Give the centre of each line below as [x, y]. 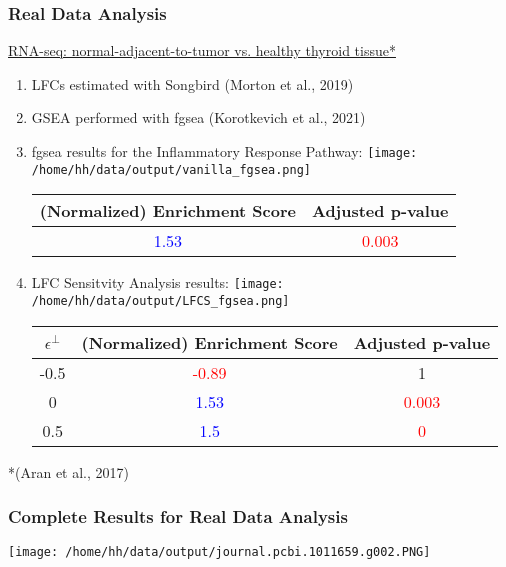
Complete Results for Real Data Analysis [178, 516]
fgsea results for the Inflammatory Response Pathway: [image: [224, 151]
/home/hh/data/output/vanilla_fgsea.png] [171, 169]
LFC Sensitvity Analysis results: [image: [157, 282]
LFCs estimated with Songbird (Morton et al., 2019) [192, 83]
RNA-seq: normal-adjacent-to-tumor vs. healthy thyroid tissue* [202, 50]
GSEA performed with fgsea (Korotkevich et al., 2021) [198, 117]
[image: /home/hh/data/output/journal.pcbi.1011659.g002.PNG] [219, 552]
